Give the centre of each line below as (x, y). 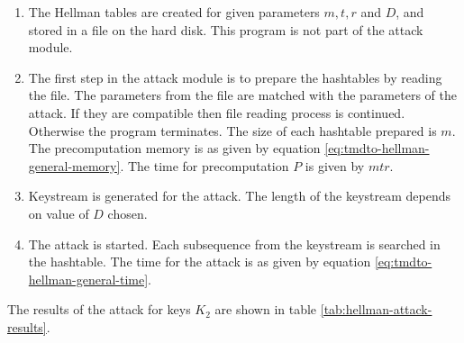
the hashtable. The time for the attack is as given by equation (200, 262)
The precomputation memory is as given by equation (174, 148)
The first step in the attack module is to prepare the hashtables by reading (235, 77)
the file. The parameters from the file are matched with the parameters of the (242, 95)
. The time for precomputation (205, 165)
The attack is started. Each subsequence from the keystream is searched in (234, 244)
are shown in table (266, 309)
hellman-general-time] (88, 279)
